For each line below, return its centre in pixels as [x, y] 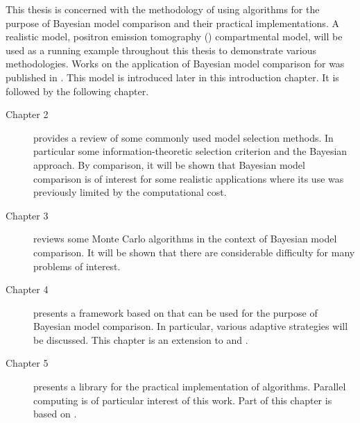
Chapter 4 [27, 289]
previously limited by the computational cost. [130, 192]
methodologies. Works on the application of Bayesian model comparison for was [175, 64]
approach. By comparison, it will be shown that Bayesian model [169, 164]
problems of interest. [77, 266]
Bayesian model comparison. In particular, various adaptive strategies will [191, 326]
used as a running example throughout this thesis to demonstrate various [161, 50]
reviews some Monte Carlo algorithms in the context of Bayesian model [185, 239]
